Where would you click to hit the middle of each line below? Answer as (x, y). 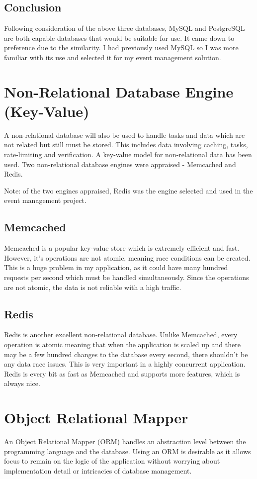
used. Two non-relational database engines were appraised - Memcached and (120, 164)
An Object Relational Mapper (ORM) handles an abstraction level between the (125, 441)
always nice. (22, 383)
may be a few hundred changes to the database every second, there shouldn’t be (126, 354)
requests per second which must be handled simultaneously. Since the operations (127, 277)
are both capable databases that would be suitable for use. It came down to (119, 38)
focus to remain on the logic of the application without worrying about (112, 461)
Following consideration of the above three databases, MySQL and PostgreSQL (125, 28)
